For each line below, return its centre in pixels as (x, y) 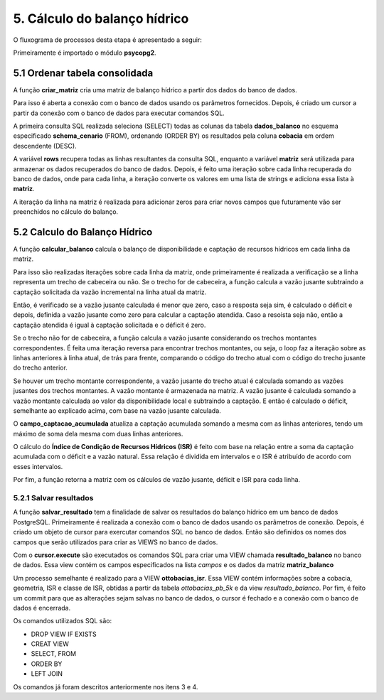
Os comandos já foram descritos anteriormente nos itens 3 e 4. (106, 686)
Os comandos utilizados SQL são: (63, 621)
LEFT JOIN (47, 674)
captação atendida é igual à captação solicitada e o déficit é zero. (110, 325)
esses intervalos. (38, 466)
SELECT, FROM (54, 654)
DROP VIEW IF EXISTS (64, 634)
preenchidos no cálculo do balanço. (66, 212)
